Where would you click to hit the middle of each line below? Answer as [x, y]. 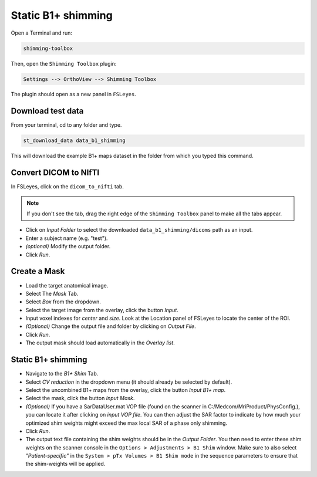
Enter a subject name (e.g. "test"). [67, 238]
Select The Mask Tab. [52, 293]
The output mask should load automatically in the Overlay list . [100, 343]
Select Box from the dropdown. [63, 302]
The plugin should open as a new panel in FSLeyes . [73, 94]
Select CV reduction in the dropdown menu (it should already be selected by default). [129, 382]
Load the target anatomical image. [67, 285]
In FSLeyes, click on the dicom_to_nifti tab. [68, 187]
